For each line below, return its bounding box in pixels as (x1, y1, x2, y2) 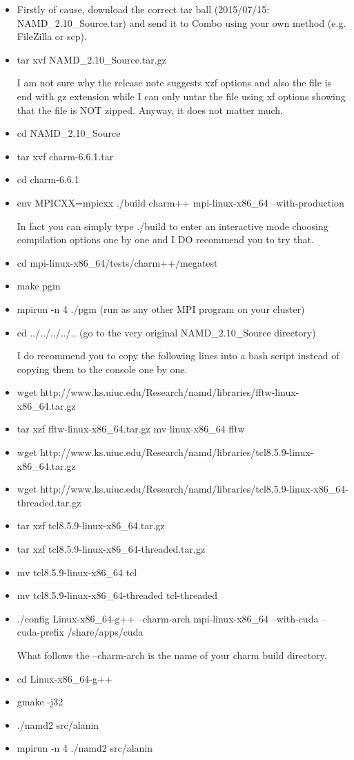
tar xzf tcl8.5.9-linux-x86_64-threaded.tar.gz (17, 542, 206, 556)
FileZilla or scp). (17, 29, 87, 44)
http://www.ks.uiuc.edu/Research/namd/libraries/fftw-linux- (40, 385, 299, 399)
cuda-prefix (17, 625, 64, 639)
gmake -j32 (17, 694, 63, 709)
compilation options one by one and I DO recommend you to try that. (17, 232, 314, 247)
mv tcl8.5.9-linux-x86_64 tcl (17, 564, 137, 579)
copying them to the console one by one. (17, 361, 188, 376)
